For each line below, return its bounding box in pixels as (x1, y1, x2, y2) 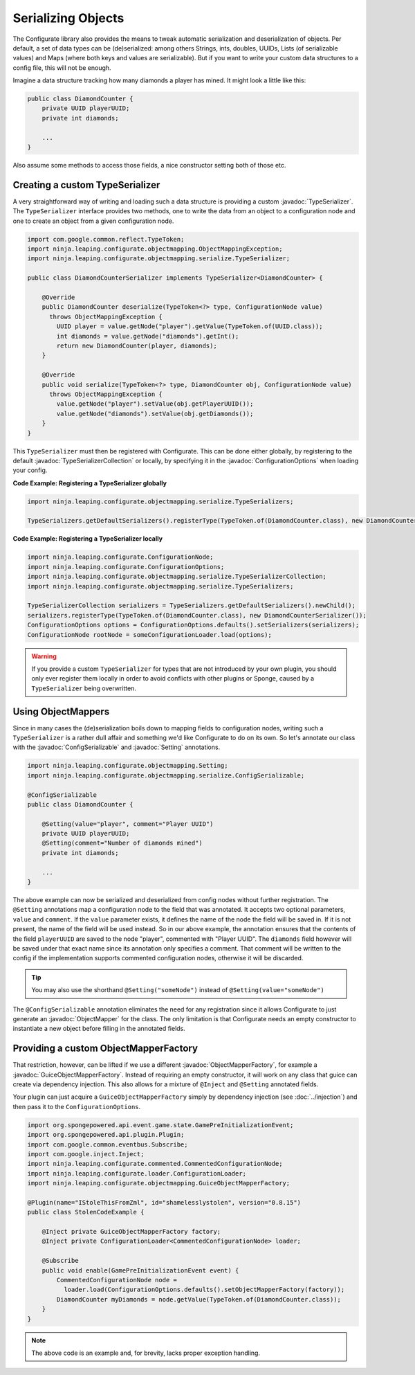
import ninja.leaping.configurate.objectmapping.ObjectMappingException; (27, 245, 283, 253)
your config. (12, 466, 48, 474)
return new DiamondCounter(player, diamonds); (56, 342, 217, 350)
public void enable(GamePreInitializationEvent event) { (41, 1266, 239, 1274)
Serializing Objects (12, 10, 124, 26)
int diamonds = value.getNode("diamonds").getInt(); (56, 332, 239, 340)
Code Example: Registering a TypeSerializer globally (12, 478, 167, 487)
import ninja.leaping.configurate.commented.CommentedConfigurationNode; (27, 1160, 283, 1168)
